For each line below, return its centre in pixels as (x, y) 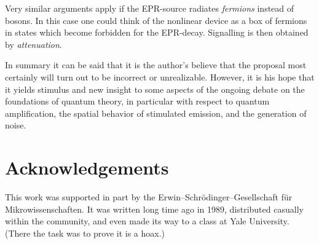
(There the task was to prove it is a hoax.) (85, 233)
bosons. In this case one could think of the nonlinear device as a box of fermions (156, 20)
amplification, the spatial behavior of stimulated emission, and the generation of (156, 113)
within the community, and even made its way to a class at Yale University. (147, 221)
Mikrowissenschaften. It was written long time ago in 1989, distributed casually (154, 209)
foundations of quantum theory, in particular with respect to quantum (137, 101)
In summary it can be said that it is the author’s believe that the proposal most (156, 65)
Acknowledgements (87, 167)
